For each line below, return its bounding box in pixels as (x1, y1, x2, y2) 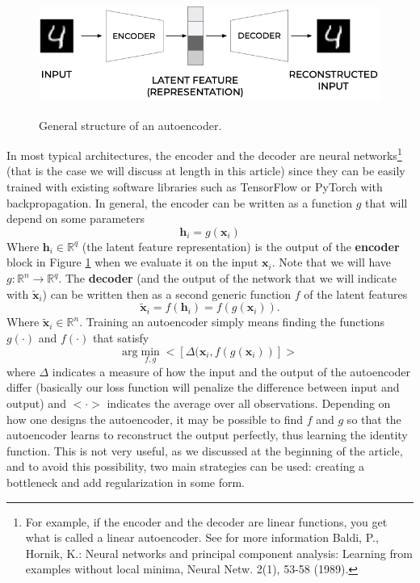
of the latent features (304, 285, 408, 302)
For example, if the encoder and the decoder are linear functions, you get (25, 513, 388, 530)
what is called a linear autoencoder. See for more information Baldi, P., (25, 529, 379, 546)
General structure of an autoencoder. (39, 116, 222, 133)
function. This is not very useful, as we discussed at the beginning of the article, (6, 442, 403, 459)
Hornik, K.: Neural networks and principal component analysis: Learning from (25, 544, 413, 561)
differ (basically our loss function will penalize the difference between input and (6, 379, 400, 396)
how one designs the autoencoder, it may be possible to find (6, 410, 304, 427)
